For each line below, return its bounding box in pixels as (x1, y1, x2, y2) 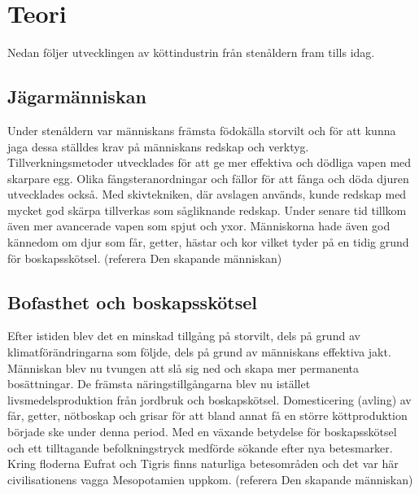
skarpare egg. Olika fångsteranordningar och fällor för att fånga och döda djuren (7, 169, 409, 186)
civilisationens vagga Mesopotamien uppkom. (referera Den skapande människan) (7, 470, 413, 487)
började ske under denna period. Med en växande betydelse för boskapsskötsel (7, 423, 397, 440)
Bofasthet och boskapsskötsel (7, 289, 257, 314)
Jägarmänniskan (7, 84, 146, 109)
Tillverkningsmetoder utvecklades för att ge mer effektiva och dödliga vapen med (7, 154, 412, 171)
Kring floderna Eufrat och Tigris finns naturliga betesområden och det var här (7, 455, 399, 472)
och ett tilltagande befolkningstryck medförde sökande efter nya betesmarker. (7, 439, 393, 456)
